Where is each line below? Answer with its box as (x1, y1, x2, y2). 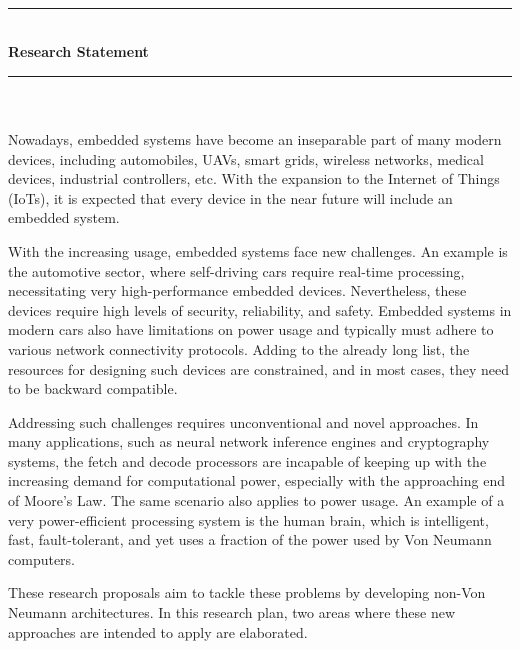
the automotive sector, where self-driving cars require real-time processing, (8, 260, 465, 281)
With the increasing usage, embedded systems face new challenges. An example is (8, 240, 508, 261)
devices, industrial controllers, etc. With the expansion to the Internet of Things (8, 168, 500, 189)
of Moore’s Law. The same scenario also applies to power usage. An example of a (8, 490, 505, 511)
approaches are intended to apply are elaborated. (8, 621, 308, 642)
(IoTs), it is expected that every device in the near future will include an (8, 187, 453, 208)
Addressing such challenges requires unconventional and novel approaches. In (8, 411, 479, 432)
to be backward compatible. (8, 378, 178, 399)
